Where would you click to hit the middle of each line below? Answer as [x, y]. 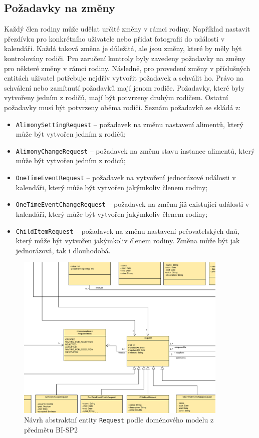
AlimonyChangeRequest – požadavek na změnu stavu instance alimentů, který [135, 150]
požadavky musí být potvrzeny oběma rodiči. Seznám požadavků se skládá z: [122, 107]
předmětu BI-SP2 [51, 429]
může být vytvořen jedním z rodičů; [71, 134]
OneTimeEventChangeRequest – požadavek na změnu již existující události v [133, 204]
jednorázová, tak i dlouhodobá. [63, 250]
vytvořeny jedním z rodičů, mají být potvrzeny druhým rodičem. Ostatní [116, 97]
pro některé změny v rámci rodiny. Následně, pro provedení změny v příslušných [127, 68]
